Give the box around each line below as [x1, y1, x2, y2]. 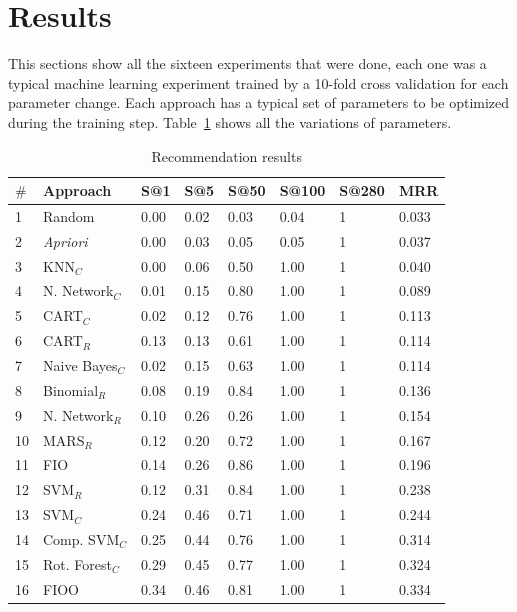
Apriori [43, 230, 88, 251]
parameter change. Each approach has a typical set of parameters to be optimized [8, 92, 510, 113]
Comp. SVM [43, 528, 120, 549]
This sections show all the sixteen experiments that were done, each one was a [8, 53, 487, 74]
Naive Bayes [43, 355, 118, 375]
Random [43, 205, 95, 226]
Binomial [43, 379, 99, 400]
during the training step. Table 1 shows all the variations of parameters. [8, 111, 452, 132]
